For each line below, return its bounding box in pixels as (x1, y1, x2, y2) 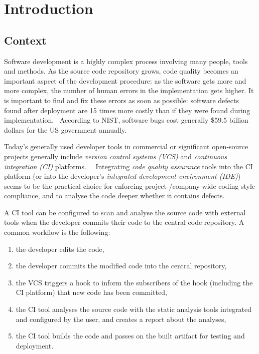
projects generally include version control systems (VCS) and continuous (4, 151, 227, 161)
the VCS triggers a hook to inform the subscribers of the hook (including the (16, 277, 253, 287)
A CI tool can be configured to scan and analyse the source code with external (4, 207, 246, 217)
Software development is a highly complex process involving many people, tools (4, 56, 248, 66)
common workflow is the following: (4, 227, 110, 237)
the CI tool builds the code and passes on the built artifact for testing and (16, 330, 245, 341)
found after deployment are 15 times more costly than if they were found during (4, 105, 250, 115)
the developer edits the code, (16, 243, 104, 254)
